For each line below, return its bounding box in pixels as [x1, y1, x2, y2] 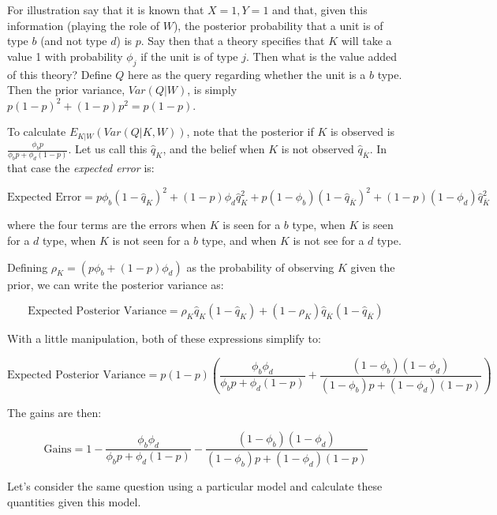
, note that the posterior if [186, 123, 314, 140]
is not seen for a [112, 231, 190, 248]
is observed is [330, 123, 395, 140]
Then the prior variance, [7, 81, 125, 98]
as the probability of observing [186, 258, 334, 275]
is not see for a [293, 231, 364, 248]
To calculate [7, 123, 66, 140]
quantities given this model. [7, 493, 141, 509]
